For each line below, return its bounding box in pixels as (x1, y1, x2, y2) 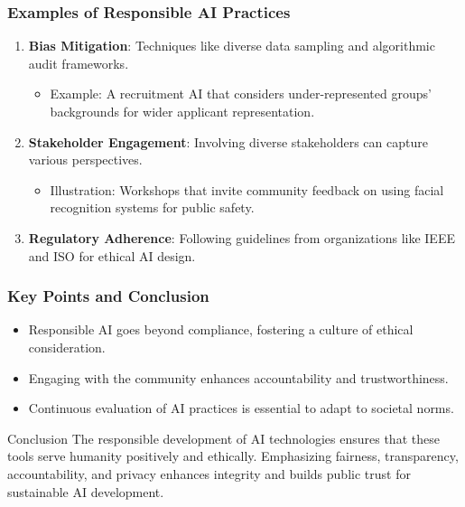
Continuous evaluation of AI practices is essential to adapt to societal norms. (28, 399, 454, 418)
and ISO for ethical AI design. (28, 246, 196, 265)
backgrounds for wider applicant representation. (50, 102, 315, 120)
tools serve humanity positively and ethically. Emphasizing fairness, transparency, (7, 446, 459, 465)
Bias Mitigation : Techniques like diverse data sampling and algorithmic (28, 36, 435, 55)
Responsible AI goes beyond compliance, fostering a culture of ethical (28, 320, 414, 339)
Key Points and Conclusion (7, 285, 209, 307)
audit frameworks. (28, 53, 129, 72)
